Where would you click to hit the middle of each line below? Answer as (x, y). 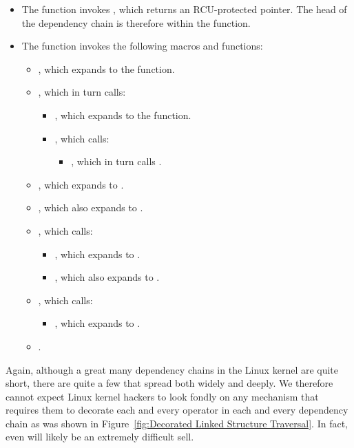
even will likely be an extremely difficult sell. (100, 437)
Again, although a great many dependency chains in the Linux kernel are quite (172, 369)
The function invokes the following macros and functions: (142, 46)
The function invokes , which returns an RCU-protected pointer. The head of (184, 9)
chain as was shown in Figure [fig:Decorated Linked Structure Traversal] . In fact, (177, 423)
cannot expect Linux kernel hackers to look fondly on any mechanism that (162, 396)
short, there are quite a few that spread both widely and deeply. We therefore (169, 383)
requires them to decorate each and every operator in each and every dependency (177, 410)
